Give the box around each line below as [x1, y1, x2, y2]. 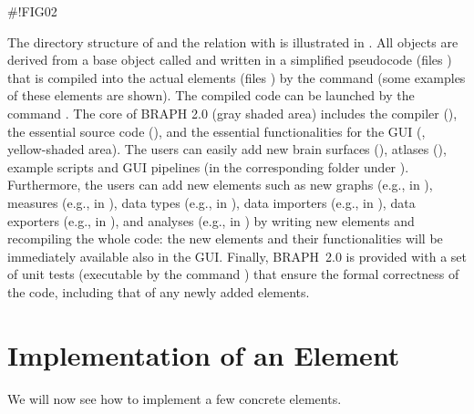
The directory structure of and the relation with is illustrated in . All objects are [7, 32, 459, 51]
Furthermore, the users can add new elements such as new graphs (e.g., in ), [7, 175, 433, 194]
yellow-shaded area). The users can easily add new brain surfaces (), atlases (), [7, 140, 447, 159]
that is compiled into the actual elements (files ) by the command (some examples [7, 67, 466, 87]
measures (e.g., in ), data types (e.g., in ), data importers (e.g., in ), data [7, 192, 416, 212]
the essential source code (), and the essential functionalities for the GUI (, [7, 121, 426, 140]
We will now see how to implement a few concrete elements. [7, 388, 342, 408]
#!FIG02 [7, 2, 57, 20]
